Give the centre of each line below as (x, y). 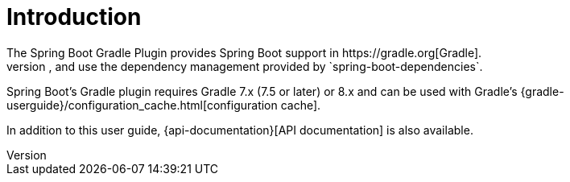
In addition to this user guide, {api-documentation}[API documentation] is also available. (240, 130)
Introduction (74, 17)
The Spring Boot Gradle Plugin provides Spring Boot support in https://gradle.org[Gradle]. (244, 52)
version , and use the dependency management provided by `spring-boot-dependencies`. (245, 66)
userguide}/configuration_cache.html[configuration (142, 105)
